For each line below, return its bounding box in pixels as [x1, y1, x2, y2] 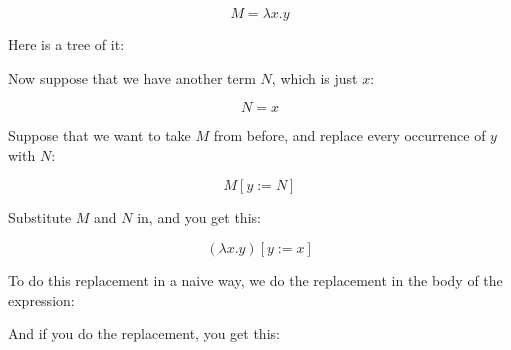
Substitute [8, 207, 72, 228]
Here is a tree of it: [8, 34, 125, 54]
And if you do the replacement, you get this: [8, 323, 280, 344]
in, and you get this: [137, 207, 261, 228]
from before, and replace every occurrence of [213, 125, 486, 146]
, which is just [271, 67, 358, 88]
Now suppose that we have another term [8, 67, 256, 88]
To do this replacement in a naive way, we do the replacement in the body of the [8, 269, 503, 290]
